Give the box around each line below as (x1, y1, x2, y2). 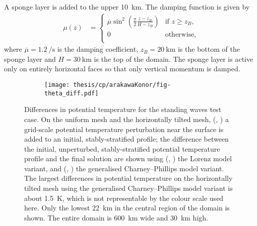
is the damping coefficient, (57, 44, 139, 54)
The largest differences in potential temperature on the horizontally (24, 173, 233, 183)
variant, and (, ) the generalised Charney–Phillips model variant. (24, 163, 224, 173)
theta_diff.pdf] (44, 89, 99, 97)
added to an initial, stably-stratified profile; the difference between (24, 134, 229, 144)
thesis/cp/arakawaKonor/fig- (73, 81, 171, 88)
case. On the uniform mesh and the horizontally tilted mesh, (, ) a (24, 114, 229, 124)
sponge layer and (4, 53, 56, 64)
